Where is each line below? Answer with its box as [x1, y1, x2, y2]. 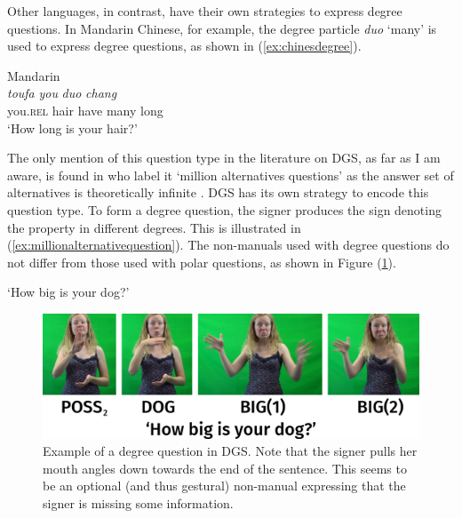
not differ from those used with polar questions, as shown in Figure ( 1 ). [7, 252, 396, 271]
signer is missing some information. [43, 494, 234, 513]
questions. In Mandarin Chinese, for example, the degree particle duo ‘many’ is [7, 19, 437, 37]
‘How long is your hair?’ [7, 118, 138, 137]
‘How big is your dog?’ [7, 283, 130, 301]
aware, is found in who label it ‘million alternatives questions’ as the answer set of [7, 165, 454, 184]
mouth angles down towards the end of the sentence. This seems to [43, 458, 407, 477]
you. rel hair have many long [7, 100, 163, 119]
